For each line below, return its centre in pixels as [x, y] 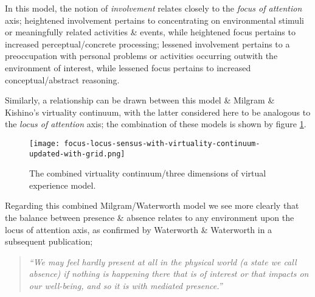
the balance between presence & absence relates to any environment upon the [150, 218]
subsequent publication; [49, 241]
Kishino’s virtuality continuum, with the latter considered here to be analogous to [158, 112]
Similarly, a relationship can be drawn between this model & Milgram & [140, 100]
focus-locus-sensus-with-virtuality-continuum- [162, 143]
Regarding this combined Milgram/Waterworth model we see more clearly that [152, 205]
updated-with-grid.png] [77, 154]
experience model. [63, 185]
